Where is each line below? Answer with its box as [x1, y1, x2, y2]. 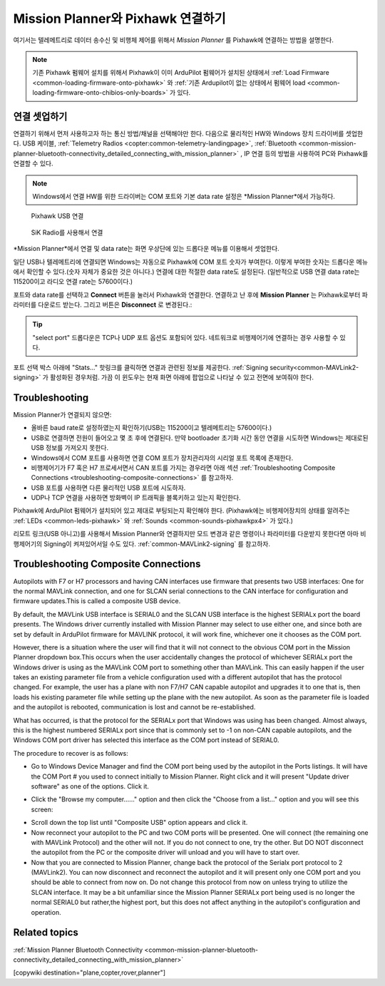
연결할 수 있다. [13, 159, 53, 168]
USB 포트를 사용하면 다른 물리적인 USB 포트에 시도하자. [31, 483, 186, 492]
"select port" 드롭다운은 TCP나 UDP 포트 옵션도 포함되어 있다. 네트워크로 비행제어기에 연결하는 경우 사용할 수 [32, 333, 339, 341]
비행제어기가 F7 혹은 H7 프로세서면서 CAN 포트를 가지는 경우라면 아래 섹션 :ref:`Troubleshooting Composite [31, 463, 336, 472]
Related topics [13, 927, 78, 939]
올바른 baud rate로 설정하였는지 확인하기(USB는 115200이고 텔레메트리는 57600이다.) [31, 423, 272, 432]
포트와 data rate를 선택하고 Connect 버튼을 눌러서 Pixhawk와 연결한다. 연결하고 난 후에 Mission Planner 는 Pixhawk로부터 [13, 290, 361, 299]
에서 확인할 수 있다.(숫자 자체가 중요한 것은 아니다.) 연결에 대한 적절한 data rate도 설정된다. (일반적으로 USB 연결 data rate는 [13, 267, 360, 276]
